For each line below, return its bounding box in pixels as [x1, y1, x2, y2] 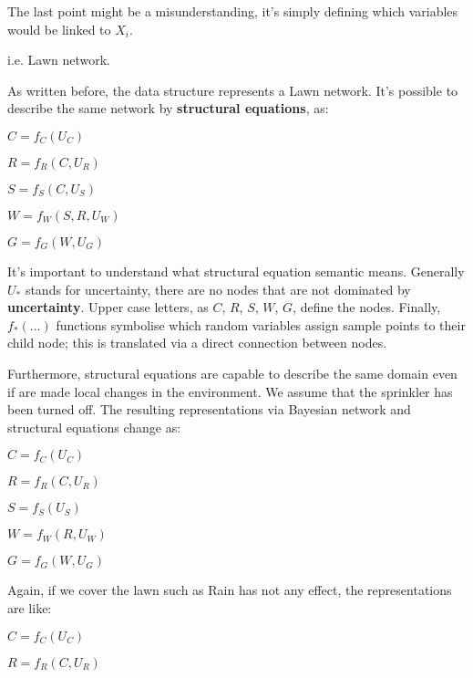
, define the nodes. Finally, [293, 297, 441, 317]
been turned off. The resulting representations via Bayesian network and [7, 400, 411, 419]
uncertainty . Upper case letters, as [7, 297, 209, 317]
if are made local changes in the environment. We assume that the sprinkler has [7, 381, 453, 401]
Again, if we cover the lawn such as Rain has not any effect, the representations [7, 580, 452, 600]
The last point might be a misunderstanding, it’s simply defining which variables [7, 2, 458, 20]
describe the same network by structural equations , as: [7, 99, 329, 118]
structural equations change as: [7, 417, 181, 436]
